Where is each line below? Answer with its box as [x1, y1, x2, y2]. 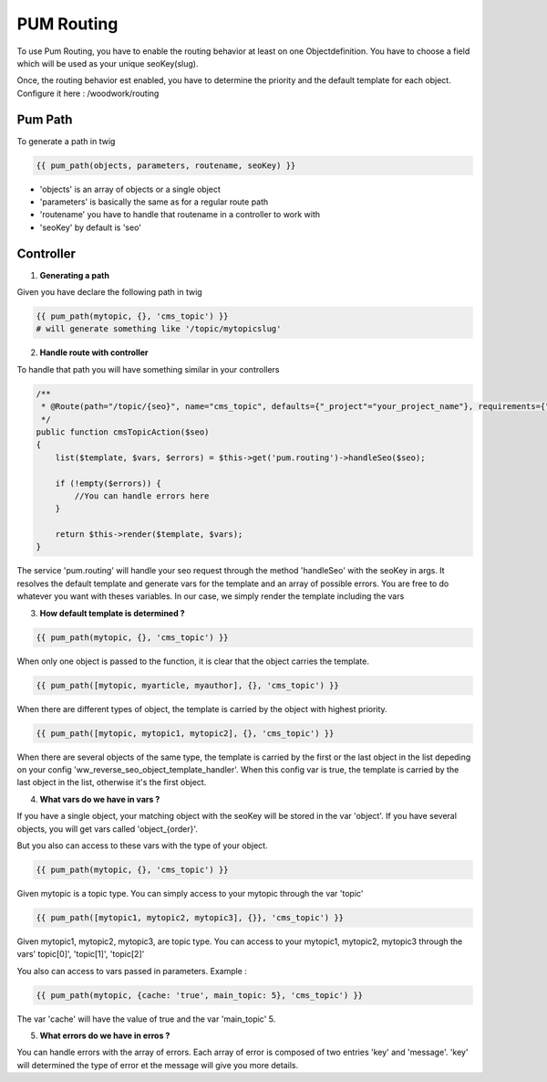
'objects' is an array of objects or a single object [39, 184, 221, 194]
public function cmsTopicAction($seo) [36, 426, 210, 437]
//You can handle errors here [74, 490, 210, 501]
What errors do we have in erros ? [39, 1030, 170, 1041]
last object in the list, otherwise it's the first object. [16, 777, 207, 788]
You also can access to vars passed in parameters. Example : [16, 965, 248, 976]
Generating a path [39, 269, 109, 280]
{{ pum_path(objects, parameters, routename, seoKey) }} [36, 160, 296, 171]
